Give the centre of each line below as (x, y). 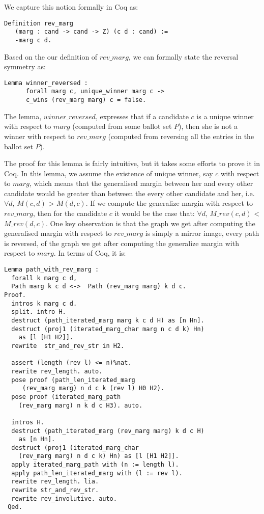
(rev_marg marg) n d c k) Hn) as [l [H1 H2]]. (99, 456)
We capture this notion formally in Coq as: (71, 7)
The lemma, (23, 116)
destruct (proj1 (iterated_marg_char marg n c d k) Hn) (108, 329)
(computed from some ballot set (122, 126)
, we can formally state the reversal (183, 56)
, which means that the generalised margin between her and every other (141, 183)
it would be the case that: (155, 213)
